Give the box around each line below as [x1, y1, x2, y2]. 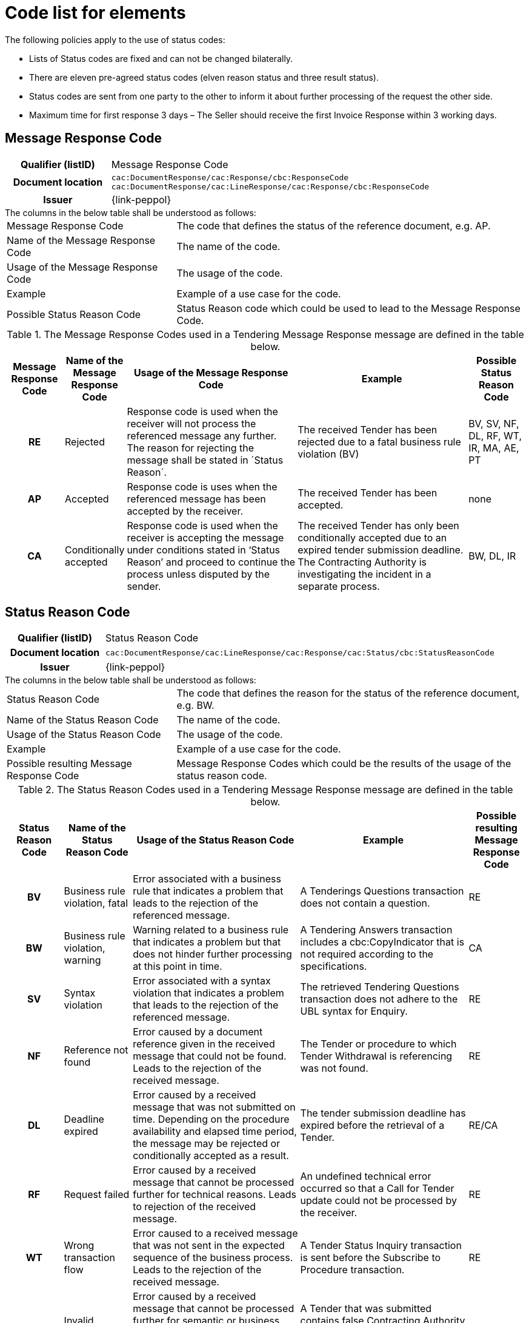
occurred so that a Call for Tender [300, 1182, 454, 1195]
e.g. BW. [176, 699, 215, 712]
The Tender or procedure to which [300, 1038, 457, 1051]
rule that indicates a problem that [133, 885, 284, 898]
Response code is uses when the [127, 480, 278, 493]
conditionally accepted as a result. [133, 1149, 289, 1162]
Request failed [64, 1188, 130, 1201]
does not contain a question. [300, 897, 430, 910]
